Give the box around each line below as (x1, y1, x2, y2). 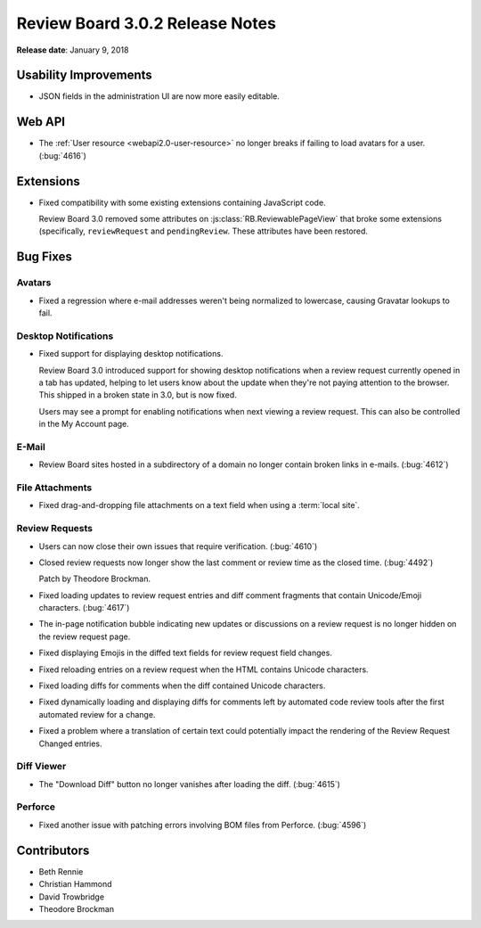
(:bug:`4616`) (38, 150, 86, 160)
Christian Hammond (38, 879, 112, 890)
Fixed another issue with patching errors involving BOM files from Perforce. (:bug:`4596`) (38, 819, 367, 830)
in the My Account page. (38, 419, 129, 430)
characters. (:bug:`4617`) (38, 603, 130, 613)
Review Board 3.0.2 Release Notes (16, 13, 276, 33)
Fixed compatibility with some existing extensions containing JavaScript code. (38, 197, 326, 208)
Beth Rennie (38, 866, 84, 877)
